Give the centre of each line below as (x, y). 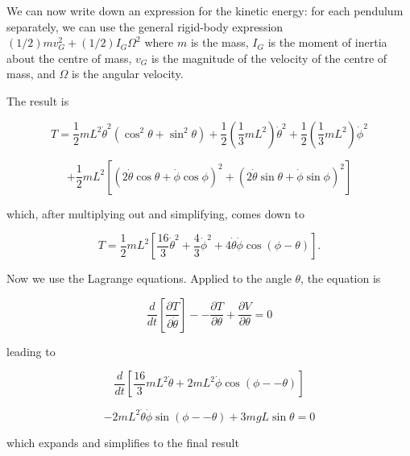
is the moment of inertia (327, 42)
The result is (38, 100)
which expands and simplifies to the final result (123, 442)
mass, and (31, 74)
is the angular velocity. (127, 74)
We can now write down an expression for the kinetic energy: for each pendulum (205, 10)
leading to (31, 351)
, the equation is (341, 278)
